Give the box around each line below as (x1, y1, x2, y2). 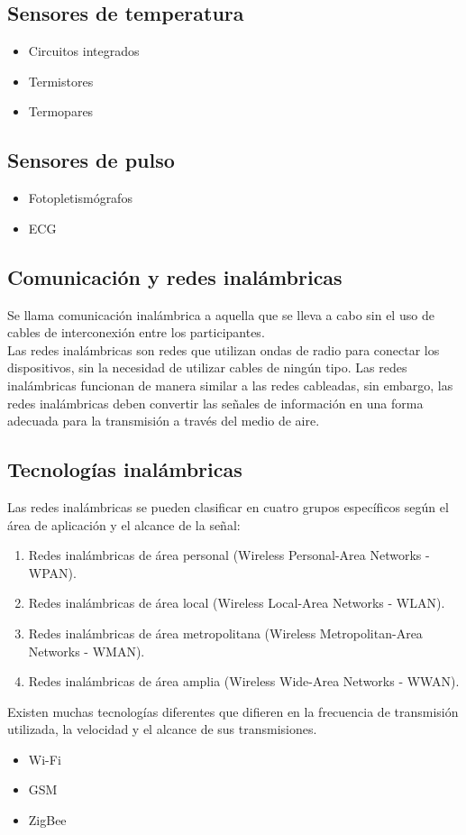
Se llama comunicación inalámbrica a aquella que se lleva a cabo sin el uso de (7, 305, 434, 324)
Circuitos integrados (28, 41, 140, 60)
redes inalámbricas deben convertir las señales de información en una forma (7, 393, 424, 412)
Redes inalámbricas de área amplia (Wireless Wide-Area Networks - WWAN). (28, 672, 460, 691)
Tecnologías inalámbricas (7, 455, 242, 483)
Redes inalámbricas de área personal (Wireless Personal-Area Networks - (28, 546, 430, 564)
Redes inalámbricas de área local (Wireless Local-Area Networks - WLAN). (28, 593, 445, 612)
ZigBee (28, 811, 67, 830)
